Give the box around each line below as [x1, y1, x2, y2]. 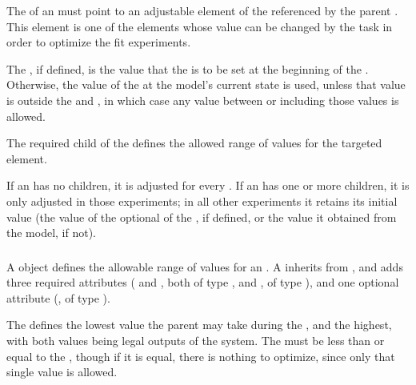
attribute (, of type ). [6, 289, 110, 306]
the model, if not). [6, 224, 97, 241]
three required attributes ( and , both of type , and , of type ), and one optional [6, 274, 399, 291]
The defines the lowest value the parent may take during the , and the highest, [6, 316, 392, 333]
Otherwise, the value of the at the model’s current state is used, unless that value [6, 76, 406, 93]
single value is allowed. [6, 363, 118, 380]
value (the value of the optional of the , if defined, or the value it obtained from [6, 208, 397, 225]
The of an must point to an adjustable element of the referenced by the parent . [6, 2, 398, 18]
